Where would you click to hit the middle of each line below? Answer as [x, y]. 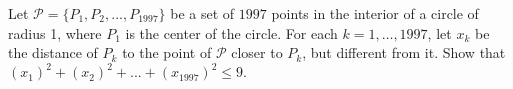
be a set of [202, 13]
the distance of [53, 52]
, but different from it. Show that [404, 52]
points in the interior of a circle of [375, 13]
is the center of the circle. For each [231, 32]
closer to [257, 52]
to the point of [167, 52]
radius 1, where [55, 32]
